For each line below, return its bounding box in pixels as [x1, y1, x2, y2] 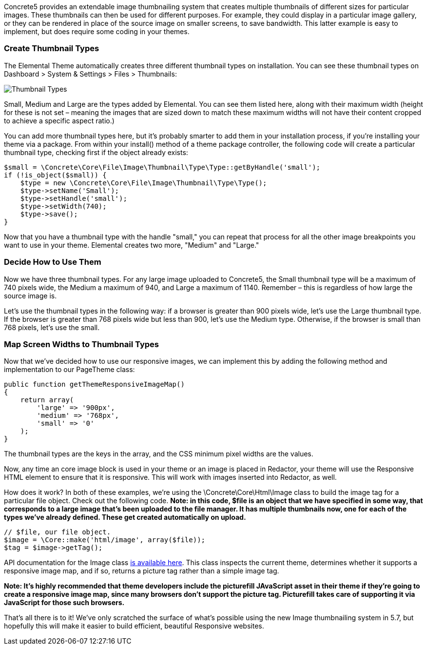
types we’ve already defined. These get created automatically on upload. [4, 513, 246, 522]
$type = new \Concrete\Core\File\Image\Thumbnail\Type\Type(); [20, 178, 267, 187]
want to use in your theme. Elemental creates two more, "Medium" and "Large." [4, 240, 259, 249]
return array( [20, 396, 74, 404]
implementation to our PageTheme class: [4, 365, 135, 374]
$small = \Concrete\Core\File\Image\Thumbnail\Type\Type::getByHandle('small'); [4, 163, 321, 171]
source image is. [4, 291, 57, 300]
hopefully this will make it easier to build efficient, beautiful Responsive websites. [4, 622, 264, 630]
